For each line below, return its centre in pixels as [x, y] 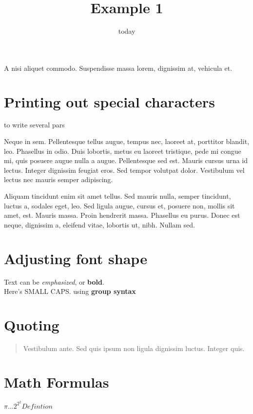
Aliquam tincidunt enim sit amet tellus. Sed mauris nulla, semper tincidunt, [117, 196]
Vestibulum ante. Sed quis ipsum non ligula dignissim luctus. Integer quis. [134, 348]
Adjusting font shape [76, 258]
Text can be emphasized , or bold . [54, 281]
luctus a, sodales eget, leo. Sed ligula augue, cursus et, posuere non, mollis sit [119, 205]
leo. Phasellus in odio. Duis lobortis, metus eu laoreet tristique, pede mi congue [123, 151]
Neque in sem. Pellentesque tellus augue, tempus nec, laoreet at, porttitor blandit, [127, 141]
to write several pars [34, 125]
